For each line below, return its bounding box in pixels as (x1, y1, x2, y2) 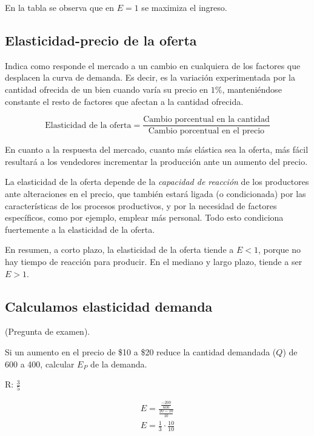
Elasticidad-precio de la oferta (5, 30, 197, 49)
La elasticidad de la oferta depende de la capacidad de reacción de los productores (5, 175, 309, 188)
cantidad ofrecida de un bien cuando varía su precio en (5, 82, 209, 95)
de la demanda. (90, 357, 147, 370)
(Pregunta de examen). (5, 325, 90, 338)
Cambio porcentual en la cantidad (143, 115, 270, 124)
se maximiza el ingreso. (141, 1, 227, 13)
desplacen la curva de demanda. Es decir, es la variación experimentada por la (5, 71, 295, 84)
